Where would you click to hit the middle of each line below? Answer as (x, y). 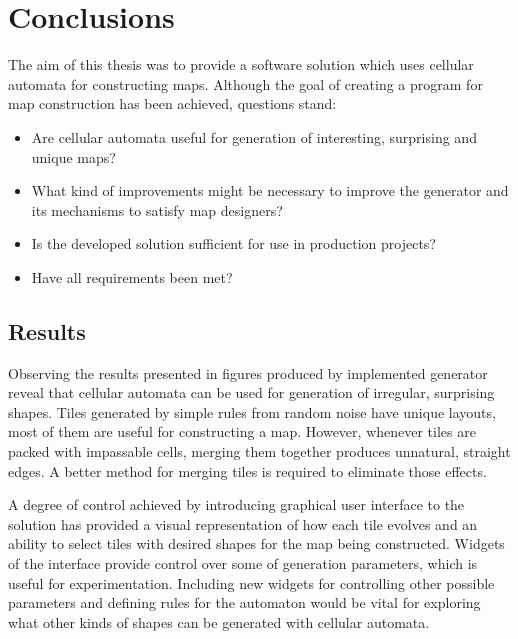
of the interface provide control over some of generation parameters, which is (243, 563)
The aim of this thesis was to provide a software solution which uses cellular (241, 64)
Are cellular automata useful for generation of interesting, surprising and (254, 136)
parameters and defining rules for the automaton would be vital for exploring (244, 602)
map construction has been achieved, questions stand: (172, 103)
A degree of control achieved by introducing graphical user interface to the (236, 504)
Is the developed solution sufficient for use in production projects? (233, 243)
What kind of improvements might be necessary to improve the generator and (270, 190)
